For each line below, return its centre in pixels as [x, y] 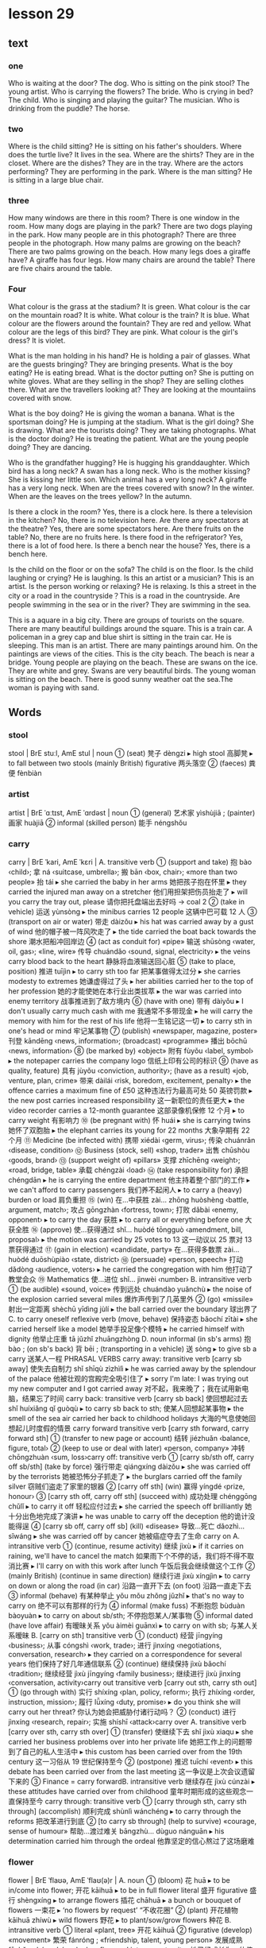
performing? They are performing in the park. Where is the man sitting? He [130, 172]
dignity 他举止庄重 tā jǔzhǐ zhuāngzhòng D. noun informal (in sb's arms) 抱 [130, 1339]
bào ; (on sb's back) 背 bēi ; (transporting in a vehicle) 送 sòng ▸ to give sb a [133, 1349]
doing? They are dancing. [50, 447]
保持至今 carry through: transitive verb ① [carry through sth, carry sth [131, 1802]
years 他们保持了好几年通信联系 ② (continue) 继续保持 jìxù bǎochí [117, 1664]
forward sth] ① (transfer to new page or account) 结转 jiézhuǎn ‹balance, [129, 1439]
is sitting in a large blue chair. [56, 180]
